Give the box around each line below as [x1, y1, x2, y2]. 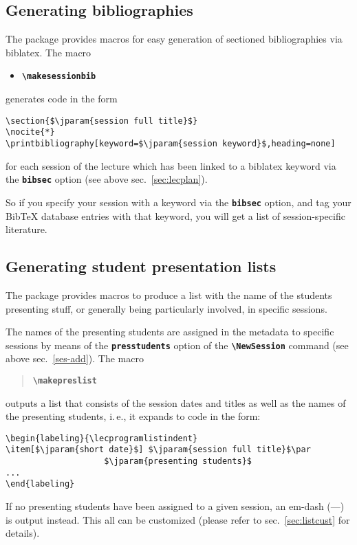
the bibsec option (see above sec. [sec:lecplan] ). [6, 172, 208, 186]
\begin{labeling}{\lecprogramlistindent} [6, 433, 198, 443]
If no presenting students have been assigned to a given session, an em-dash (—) [6, 499, 345, 513]
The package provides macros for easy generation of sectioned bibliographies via [6, 32, 343, 46]
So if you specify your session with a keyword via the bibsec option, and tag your [6, 194, 351, 209]
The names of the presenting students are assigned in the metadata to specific [6, 324, 334, 339]
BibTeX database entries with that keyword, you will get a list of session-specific [6, 208, 345, 223]
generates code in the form [6, 91, 118, 106]
